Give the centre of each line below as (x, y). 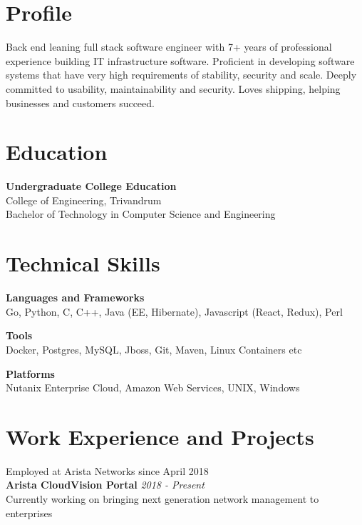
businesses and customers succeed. (80, 102)
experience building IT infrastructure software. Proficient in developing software (180, 60)
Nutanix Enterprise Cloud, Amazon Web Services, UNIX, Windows (153, 387)
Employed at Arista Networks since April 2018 (107, 470)
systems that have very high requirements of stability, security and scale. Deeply (181, 75)
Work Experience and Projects (160, 436)
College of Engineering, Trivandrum (84, 200)
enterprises (29, 512)
